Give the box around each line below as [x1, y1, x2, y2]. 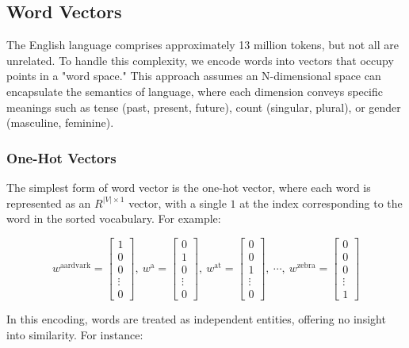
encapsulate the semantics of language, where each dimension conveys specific [6, 82, 383, 99]
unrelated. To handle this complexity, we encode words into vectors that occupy [6, 52, 394, 68]
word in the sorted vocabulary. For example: [6, 210, 221, 227]
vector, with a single [128, 194, 227, 211]
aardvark [59, 261, 91, 270]
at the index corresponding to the [239, 194, 403, 211]
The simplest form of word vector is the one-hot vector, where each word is [6, 178, 371, 195]
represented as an [6, 194, 91, 211]
